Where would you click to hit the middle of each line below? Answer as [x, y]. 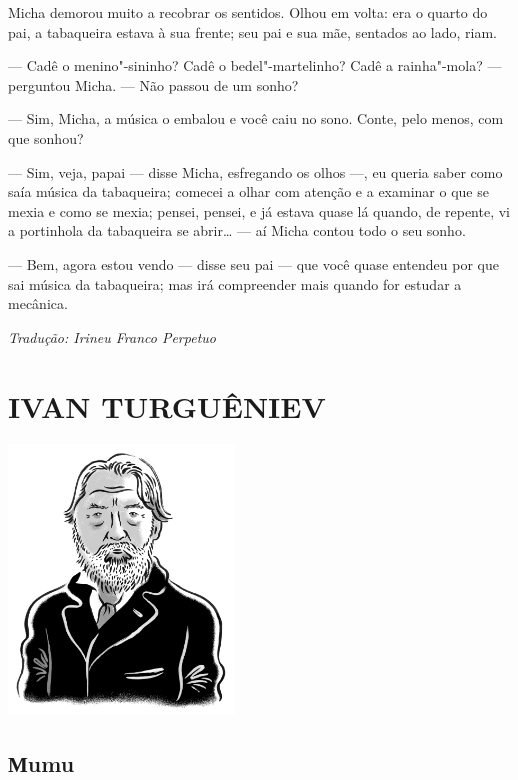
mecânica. [38, 303]
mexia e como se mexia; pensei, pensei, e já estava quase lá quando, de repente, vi [259, 210]
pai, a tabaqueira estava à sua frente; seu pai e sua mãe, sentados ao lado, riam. [252, 31]
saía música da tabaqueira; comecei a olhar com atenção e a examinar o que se [248, 191]
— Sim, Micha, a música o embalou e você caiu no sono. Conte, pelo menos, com [256, 118]
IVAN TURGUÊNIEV [167, 405]
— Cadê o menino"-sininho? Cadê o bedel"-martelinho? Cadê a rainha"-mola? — [255, 65]
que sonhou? [46, 137]
